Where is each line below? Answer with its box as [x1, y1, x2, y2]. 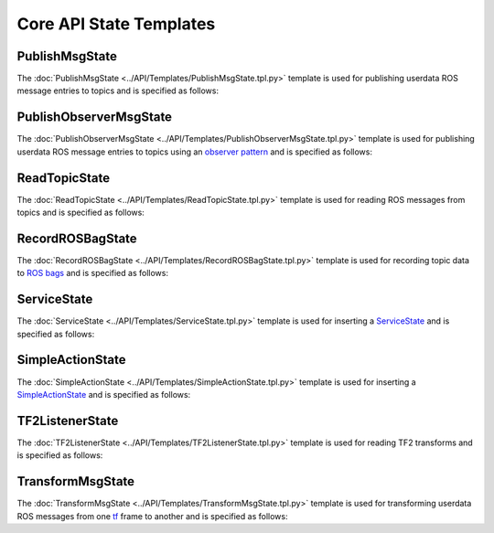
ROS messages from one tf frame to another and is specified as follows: [16, 510, 288, 521]
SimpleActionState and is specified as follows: [16, 389, 191, 400]
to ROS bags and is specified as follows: [16, 268, 169, 279]
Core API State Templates [16, 14, 216, 34]
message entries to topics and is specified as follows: [16, 85, 220, 96]
